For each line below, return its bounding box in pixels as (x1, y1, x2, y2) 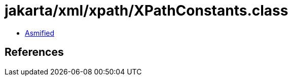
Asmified (25, 28, 55, 37)
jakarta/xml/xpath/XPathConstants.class (5, 2, 288, 19)
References (5, 46, 64, 59)
